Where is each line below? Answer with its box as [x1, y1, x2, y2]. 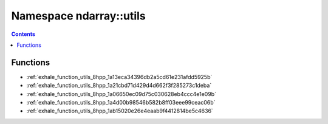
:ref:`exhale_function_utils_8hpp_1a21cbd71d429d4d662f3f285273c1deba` [26, 82, 212, 89]
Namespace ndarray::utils [11, 9, 146, 22]
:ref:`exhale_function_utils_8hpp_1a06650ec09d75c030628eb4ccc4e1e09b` [26, 90, 217, 97]
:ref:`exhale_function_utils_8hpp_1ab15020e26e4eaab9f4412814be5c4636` [26, 107, 214, 115]
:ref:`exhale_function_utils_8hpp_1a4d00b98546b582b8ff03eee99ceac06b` [26, 99, 216, 106]
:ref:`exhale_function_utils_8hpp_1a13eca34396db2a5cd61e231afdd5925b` [26, 73, 213, 80]
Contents [11, 30, 36, 38]
